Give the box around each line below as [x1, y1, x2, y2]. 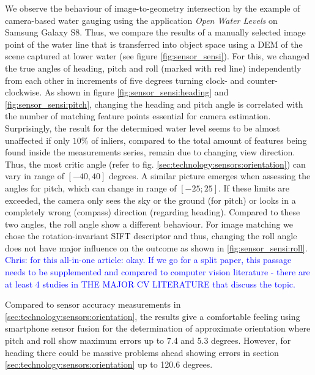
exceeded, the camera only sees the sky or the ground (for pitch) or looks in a [5, 193, 296, 206]
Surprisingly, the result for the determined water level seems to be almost [5, 121, 280, 134]
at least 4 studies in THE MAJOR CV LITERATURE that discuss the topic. [5, 277, 295, 290]
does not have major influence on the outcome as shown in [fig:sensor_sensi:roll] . [5, 241, 308, 254]
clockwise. [5, 86, 42, 98]
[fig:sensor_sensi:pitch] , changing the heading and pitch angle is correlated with [5, 97, 303, 110]
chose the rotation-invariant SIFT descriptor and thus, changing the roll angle [5, 229, 297, 242]
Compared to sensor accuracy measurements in [5, 298, 181, 311]
